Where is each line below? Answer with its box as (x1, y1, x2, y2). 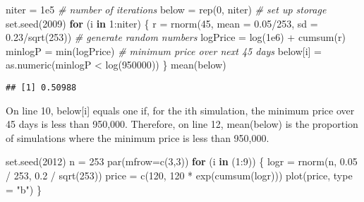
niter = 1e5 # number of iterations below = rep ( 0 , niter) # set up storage (6, 2, 327, 16)
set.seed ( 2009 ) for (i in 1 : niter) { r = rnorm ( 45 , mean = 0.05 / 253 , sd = (6, 16, 318, 30)
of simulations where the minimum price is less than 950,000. (6, 130, 269, 145)
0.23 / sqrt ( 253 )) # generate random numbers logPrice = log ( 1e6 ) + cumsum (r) (6, 30, 346, 44)
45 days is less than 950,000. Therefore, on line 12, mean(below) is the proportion (6, 117, 358, 131)
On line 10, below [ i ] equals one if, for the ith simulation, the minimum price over (6, 102, 355, 117)
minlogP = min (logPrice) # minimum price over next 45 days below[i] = (6, 43, 322, 58)
